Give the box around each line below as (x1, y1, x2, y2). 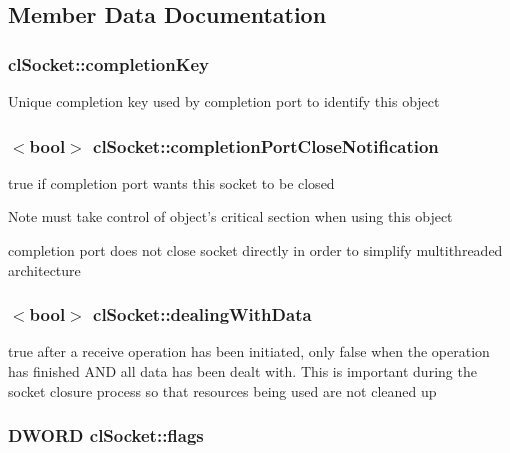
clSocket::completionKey (8, 51, 209, 76)
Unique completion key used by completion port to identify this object (8, 91, 440, 111)
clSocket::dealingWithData (93, 302, 312, 327)
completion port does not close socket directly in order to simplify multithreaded (8, 240, 503, 260)
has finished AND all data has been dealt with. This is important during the (8, 361, 477, 381)
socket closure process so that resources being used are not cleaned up (8, 380, 437, 401)
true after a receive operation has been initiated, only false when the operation (8, 341, 490, 362)
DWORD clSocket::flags (8, 423, 204, 448)
